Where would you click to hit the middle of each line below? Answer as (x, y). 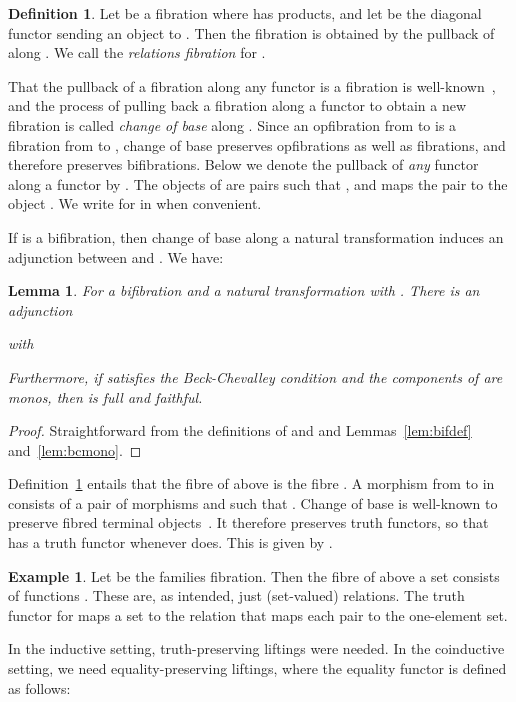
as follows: (39, 687)
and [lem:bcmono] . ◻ (75, 449)
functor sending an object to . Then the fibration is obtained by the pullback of (251, 32)
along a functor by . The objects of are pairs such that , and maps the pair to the (258, 183)
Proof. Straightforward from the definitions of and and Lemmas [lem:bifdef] (240, 430)
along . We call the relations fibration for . (137, 52)
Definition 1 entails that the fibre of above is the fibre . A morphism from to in (251, 483)
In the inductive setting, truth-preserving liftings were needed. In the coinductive (256, 648)
